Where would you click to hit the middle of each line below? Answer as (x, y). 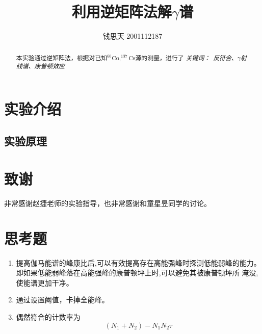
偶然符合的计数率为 (48, 317)
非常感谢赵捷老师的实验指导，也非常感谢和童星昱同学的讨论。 (108, 203)
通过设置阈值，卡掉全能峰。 (62, 300)
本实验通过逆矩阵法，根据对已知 (62, 57)
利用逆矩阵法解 (122, 11)
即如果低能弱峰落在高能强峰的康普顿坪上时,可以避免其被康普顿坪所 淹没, (137, 273)
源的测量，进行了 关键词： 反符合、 (186, 57)
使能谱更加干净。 (45, 282)
